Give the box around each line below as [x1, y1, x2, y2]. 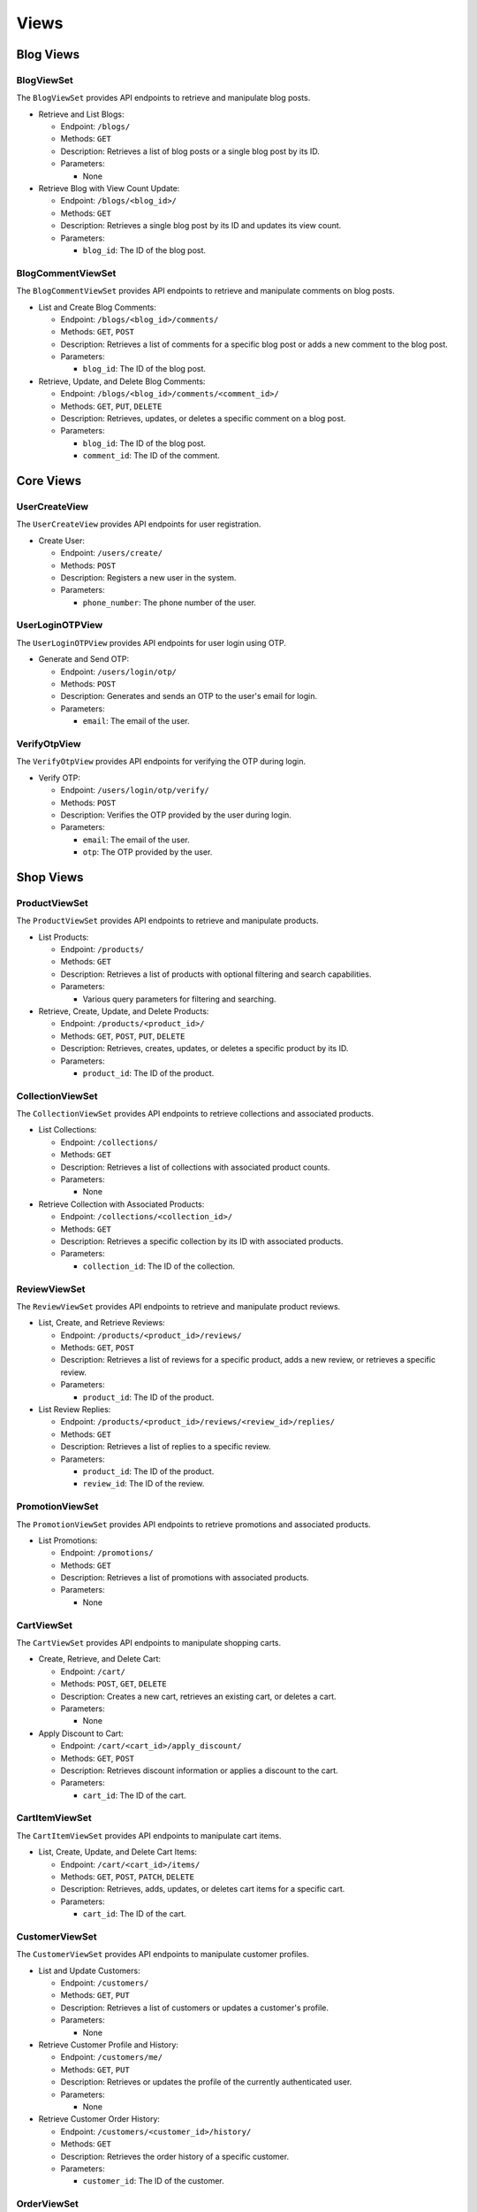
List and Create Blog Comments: [38, 302, 156, 312]
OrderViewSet [16, 2198, 79, 2210]
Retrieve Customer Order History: [38, 2114, 161, 2124]
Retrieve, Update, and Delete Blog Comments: [38, 376, 206, 387]
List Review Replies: [38, 1404, 111, 1415]
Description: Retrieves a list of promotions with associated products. [60, 1572, 309, 1583]
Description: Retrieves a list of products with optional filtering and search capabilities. [60, 969, 372, 979]
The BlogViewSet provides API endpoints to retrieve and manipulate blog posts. [16, 93, 311, 104]
